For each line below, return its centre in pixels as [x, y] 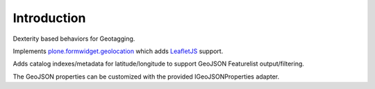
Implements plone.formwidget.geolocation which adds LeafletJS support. [118, 51]
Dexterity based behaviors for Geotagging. [74, 39]
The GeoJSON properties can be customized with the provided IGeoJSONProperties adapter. [146, 77]
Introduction [49, 18]
